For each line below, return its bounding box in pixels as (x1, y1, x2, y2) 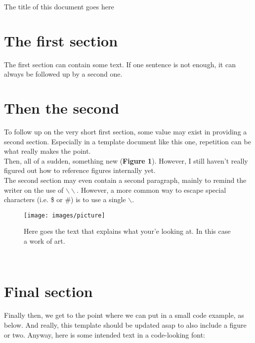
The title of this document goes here (4, 1, 114, 11)
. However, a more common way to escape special (77, 184, 226, 195)
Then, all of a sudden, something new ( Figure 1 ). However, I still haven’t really (4, 155, 248, 166)
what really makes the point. (4, 146, 91, 156)
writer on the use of (4, 184, 64, 195)
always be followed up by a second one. (4, 69, 123, 79)
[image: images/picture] (24, 212, 105, 219)
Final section (4, 281, 93, 301)
